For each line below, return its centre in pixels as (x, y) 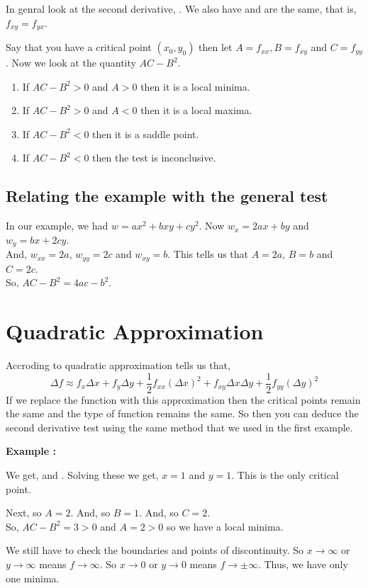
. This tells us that (208, 254)
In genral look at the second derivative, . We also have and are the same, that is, (181, 9)
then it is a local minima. (195, 86)
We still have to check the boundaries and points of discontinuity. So (155, 550)
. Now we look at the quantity (71, 63)
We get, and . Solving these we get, (82, 475)
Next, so (24, 513)
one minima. (33, 578)
